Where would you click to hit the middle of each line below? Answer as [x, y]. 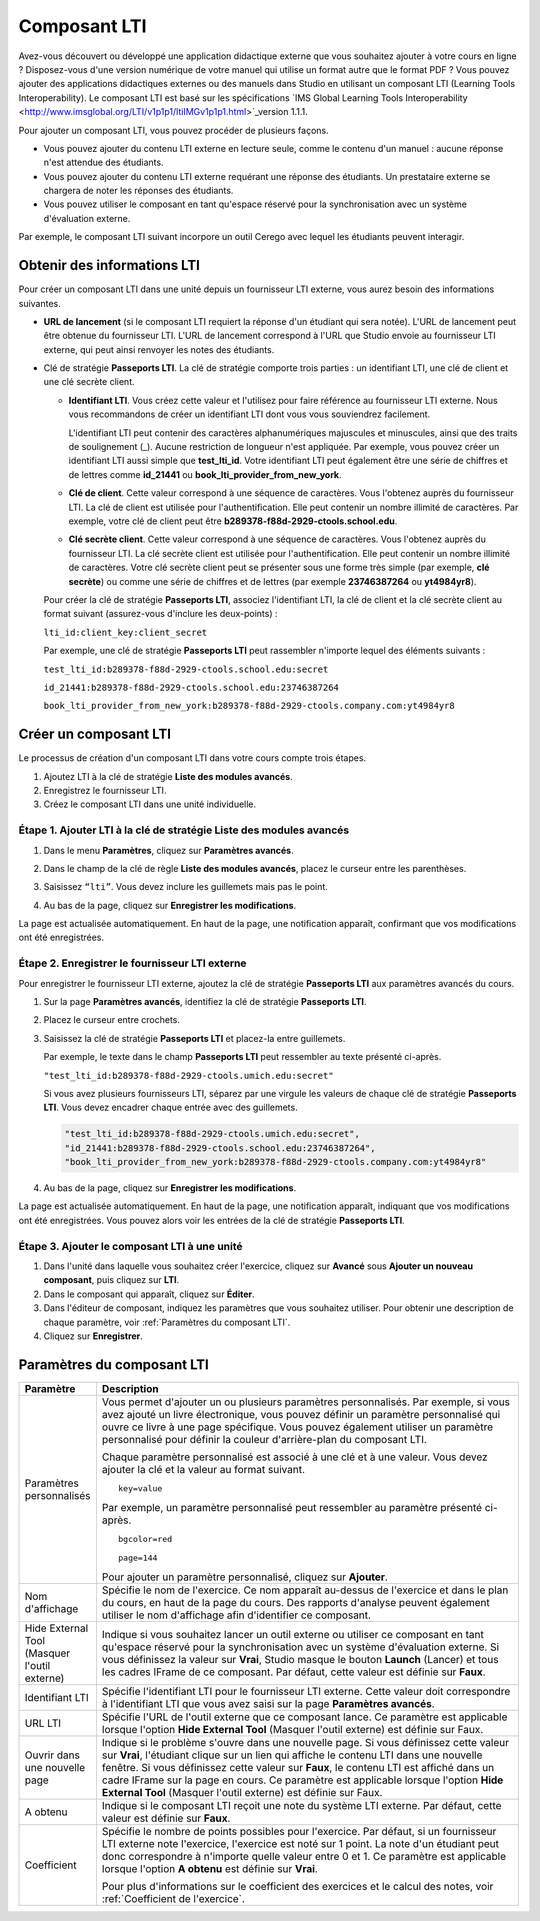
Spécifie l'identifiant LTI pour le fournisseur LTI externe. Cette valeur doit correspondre [306, 1691]
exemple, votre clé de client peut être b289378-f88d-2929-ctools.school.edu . [233, 521]
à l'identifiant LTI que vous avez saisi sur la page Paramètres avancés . [268, 1703]
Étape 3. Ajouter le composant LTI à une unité [131, 1246]
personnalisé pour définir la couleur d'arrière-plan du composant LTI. [264, 1439]
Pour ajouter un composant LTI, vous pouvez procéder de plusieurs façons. [173, 130]
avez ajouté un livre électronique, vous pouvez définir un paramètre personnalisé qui [301, 1414]
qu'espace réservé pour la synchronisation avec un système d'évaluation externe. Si [300, 1647]
